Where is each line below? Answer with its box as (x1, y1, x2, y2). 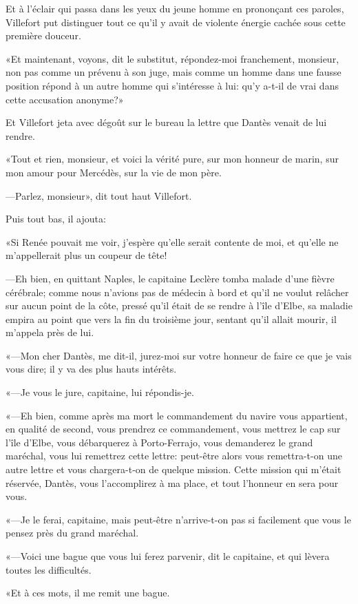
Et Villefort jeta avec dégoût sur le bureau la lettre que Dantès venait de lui (6, 115, 327, 129)
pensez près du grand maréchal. (6, 525, 139, 540)
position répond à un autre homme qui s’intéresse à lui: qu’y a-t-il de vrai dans (6, 78, 339, 92)
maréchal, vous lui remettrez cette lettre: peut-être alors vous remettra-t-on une (6, 448, 342, 463)
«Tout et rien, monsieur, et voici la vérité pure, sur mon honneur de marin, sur (6, 152, 339, 166)
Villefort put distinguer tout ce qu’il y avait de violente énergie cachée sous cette (6, 14, 346, 29)
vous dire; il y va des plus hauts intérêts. (6, 362, 177, 376)
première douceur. (6, 28, 81, 43)
